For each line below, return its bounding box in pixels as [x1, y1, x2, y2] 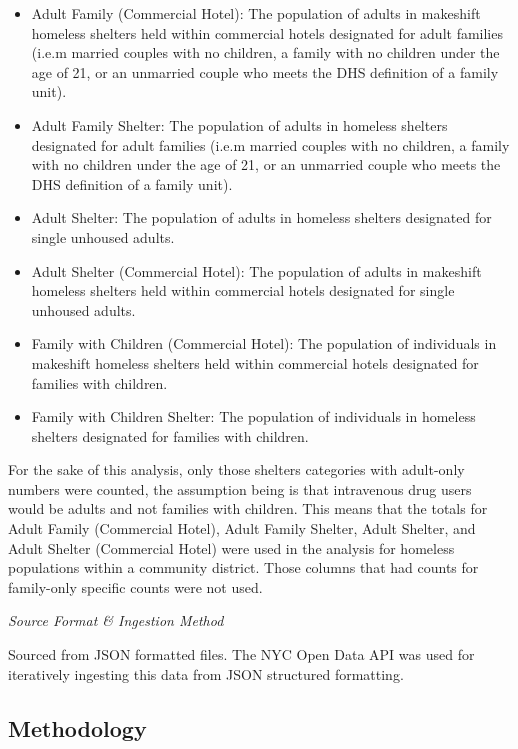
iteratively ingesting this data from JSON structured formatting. [8, 663, 404, 684]
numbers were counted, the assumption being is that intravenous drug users [8, 478, 472, 499]
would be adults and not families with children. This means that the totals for [8, 498, 488, 519]
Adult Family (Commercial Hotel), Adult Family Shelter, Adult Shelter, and [8, 518, 476, 539]
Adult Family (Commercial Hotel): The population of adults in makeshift [31, 3, 481, 23]
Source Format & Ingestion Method [8, 610, 224, 631]
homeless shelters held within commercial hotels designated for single [31, 280, 455, 301]
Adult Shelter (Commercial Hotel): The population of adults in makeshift [31, 260, 482, 281]
